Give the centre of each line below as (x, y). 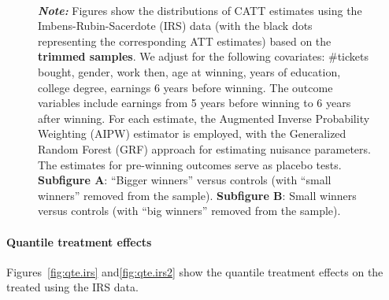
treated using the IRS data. (72, 287)
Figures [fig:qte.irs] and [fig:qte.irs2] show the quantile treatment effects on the (195, 271)
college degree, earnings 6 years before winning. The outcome (185, 87)
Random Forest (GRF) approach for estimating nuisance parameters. (204, 148)
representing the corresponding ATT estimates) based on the (185, 41)
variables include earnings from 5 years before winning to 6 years (194, 103)
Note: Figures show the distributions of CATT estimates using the (200, 10)
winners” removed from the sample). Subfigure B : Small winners (197, 195)
